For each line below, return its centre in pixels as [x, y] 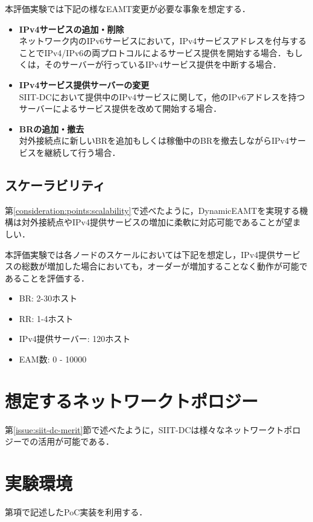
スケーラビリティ [55, 185]
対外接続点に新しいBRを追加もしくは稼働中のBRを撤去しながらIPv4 [154, 140]
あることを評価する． [47, 278]
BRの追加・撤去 [52, 128]
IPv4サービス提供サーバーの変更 [84, 84]
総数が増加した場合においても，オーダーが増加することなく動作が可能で [164, 266]
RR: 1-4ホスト [46, 318]
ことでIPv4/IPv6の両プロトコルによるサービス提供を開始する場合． [152, 52]
